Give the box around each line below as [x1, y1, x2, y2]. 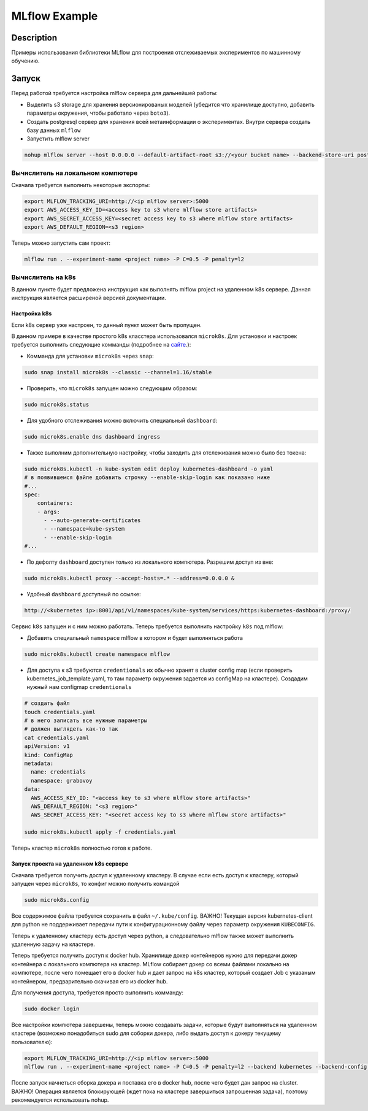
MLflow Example [11, 9, 98, 23]
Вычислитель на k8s [11, 273, 76, 282]
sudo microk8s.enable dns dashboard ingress [24, 433, 161, 440]
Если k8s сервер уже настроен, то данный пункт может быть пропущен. [11, 321, 202, 328]
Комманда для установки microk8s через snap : [26, 352, 154, 359]
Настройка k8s [11, 310, 52, 317]
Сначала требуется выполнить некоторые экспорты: [11, 182, 150, 189]
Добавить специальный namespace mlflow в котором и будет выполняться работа [26, 634, 243, 641]
